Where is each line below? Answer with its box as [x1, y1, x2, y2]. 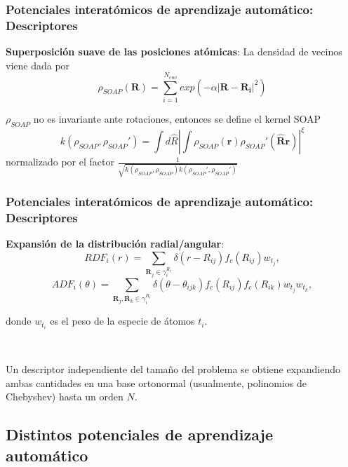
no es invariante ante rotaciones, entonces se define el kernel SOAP [33, 111, 321, 126]
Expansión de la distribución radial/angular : [6, 236, 225, 250]
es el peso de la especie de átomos [50, 313, 195, 328]
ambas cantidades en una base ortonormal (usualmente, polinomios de [6, 375, 307, 390]
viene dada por [6, 57, 70, 72]
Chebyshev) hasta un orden [6, 389, 123, 404]
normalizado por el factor [6, 154, 114, 169]
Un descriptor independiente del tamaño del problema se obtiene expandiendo [6, 362, 341, 376]
